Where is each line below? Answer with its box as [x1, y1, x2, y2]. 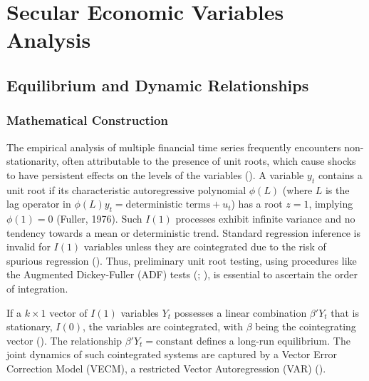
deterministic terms [125, 200, 211, 210]
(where [282, 182, 313, 197]
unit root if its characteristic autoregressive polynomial [6, 182, 246, 197]
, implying [308, 196, 353, 211]
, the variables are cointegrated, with [83, 319, 243, 334]
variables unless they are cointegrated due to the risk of [83, 239, 326, 254]
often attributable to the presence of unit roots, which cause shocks [62, 153, 356, 168]
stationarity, [6, 153, 59, 168]
